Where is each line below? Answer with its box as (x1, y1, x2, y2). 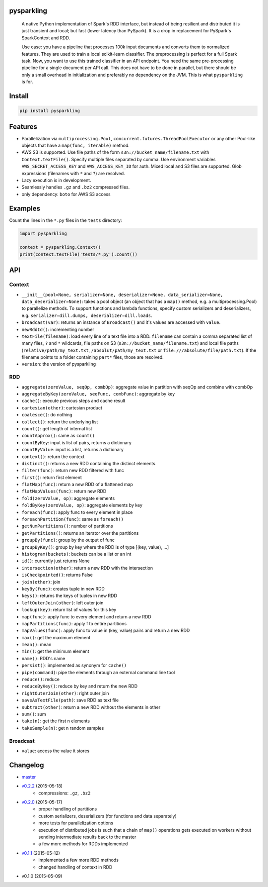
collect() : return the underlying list (21, 418, 98, 425)
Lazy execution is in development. (21, 177, 91, 183)
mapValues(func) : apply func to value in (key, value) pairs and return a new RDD (21, 627, 190, 634)
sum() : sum (21, 711, 47, 717)
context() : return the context (21, 453, 84, 460)
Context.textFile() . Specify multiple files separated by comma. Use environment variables (21, 156, 216, 162)
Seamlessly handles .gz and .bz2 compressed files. (21, 184, 130, 190)
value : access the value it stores (21, 748, 89, 754)
